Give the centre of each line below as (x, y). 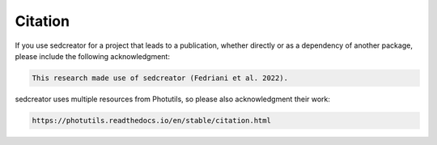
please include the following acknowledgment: (92, 56)
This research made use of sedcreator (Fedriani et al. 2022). (160, 78)
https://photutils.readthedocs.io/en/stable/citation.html (151, 120)
